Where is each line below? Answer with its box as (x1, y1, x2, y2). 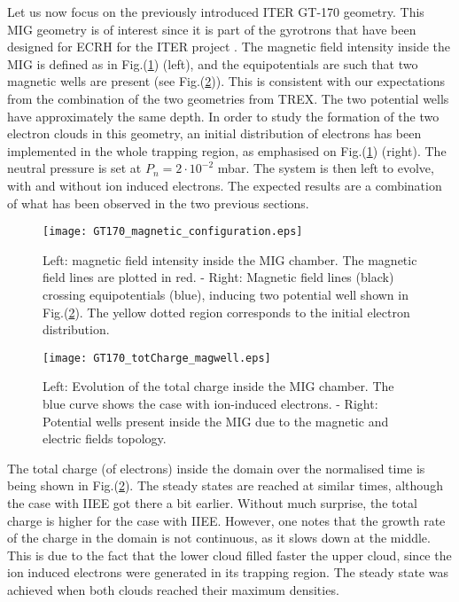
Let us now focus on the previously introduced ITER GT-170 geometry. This (7, 3, 424, 20)
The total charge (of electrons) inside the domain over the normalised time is (7, 458, 425, 477)
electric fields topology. (43, 429, 167, 448)
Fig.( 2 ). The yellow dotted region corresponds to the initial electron (43, 302, 410, 321)
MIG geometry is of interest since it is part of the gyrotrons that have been (7, 20, 416, 38)
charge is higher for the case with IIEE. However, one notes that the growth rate (7, 511, 446, 529)
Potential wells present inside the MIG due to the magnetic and (43, 411, 389, 430)
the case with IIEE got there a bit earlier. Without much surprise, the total (7, 493, 417, 512)
